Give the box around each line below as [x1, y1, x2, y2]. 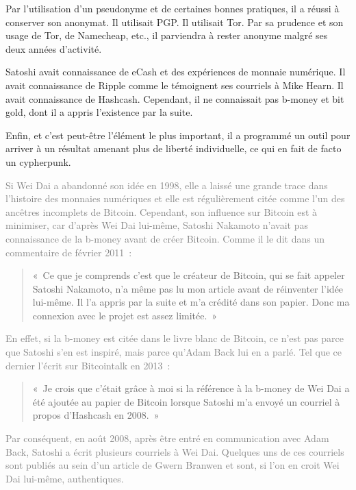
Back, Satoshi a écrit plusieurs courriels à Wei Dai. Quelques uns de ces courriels [5, 444, 344, 458]
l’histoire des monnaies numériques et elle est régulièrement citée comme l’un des [5, 191, 345, 206]
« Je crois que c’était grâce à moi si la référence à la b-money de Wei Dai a [32, 381, 350, 395]
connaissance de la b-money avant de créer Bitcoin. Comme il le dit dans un [5, 231, 325, 245]
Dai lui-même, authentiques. [5, 471, 124, 485]
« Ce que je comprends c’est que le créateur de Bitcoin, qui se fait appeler [32, 268, 345, 282]
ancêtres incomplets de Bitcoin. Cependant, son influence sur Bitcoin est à [5, 204, 318, 219]
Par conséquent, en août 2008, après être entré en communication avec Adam [5, 431, 329, 445]
